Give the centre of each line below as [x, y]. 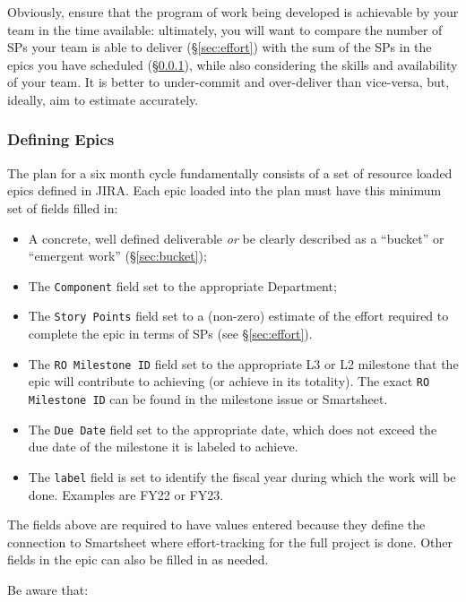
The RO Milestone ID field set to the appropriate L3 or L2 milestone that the [243, 363]
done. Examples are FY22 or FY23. [126, 494]
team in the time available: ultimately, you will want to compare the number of [225, 29]
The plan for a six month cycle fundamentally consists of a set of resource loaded [230, 172]
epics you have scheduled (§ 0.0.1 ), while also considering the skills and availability [233, 64]
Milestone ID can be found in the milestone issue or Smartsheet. [208, 398]
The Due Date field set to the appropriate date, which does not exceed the [233, 429]
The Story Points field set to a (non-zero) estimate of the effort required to [238, 316]
